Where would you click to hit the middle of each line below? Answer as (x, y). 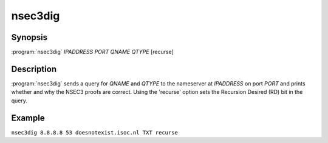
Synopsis (29, 37)
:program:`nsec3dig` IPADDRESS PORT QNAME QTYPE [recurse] (93, 52)
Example (28, 118)
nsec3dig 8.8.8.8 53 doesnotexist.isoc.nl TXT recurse (95, 132)
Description (34, 69)
